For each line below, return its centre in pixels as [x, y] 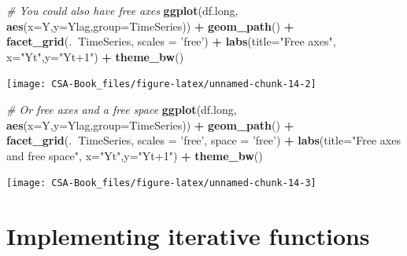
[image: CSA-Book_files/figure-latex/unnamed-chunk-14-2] [161, 84]
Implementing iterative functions [188, 236]
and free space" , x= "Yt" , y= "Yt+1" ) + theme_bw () [135, 155]
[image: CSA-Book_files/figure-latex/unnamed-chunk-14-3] [161, 183]
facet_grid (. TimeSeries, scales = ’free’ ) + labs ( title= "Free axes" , [171, 41]
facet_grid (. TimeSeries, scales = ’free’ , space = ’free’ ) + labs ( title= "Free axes [203, 140]
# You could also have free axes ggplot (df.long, [122, 10]
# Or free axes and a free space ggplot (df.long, [122, 110]
